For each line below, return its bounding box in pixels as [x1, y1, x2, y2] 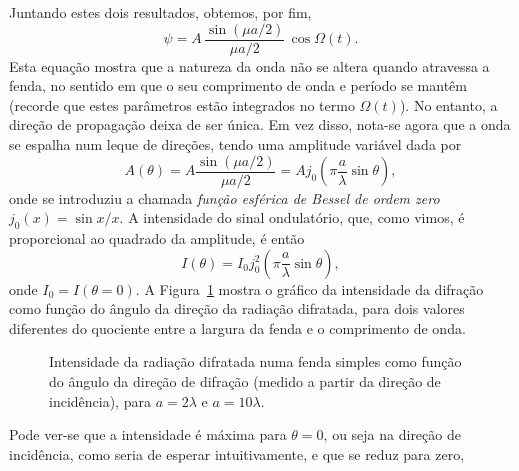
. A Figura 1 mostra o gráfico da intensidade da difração [135, 278, 484, 299]
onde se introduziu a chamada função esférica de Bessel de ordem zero [9, 187, 440, 208]
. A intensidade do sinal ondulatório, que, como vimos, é [119, 207, 465, 228]
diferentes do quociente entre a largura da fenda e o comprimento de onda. [9, 317, 466, 338]
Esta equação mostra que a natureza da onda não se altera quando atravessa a [9, 55, 490, 76]
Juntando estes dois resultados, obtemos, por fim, [9, 2, 312, 22]
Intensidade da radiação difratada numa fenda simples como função [49, 351, 462, 372]
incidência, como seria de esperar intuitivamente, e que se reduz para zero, [9, 443, 465, 464]
